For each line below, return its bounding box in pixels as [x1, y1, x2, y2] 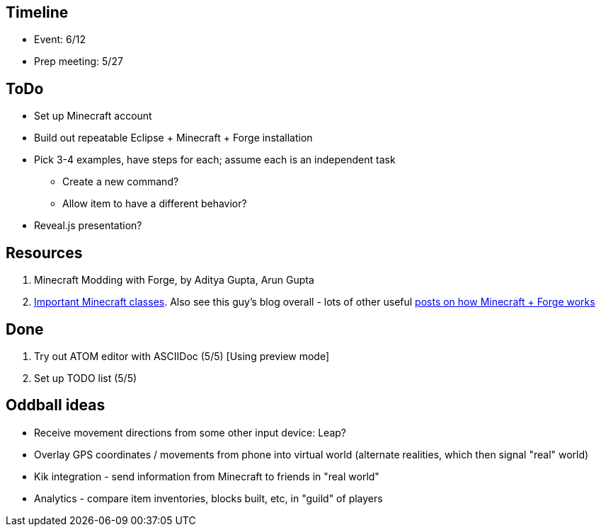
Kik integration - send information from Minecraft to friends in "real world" [34, 470, 379, 482]
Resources [6, 243, 83, 262]
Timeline [6, 4, 69, 21]
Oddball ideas [6, 396, 105, 415]
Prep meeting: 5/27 [34, 55, 123, 68]
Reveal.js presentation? [34, 219, 142, 232]
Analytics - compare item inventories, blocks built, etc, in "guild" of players [34, 492, 383, 504]
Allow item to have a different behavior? [62, 197, 247, 210]
